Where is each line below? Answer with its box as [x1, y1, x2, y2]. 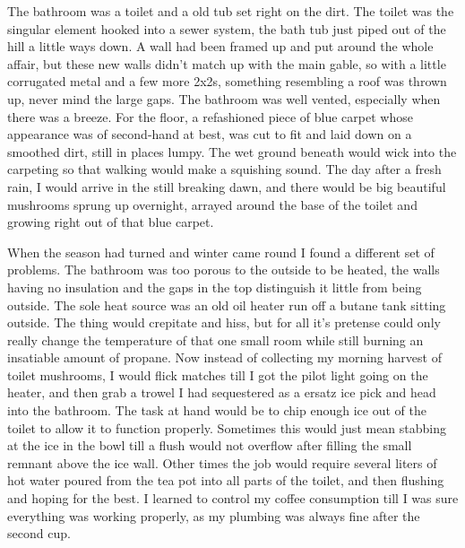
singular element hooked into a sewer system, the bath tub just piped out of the [7, 19, 446, 38]
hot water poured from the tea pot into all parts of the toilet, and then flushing [7, 471, 444, 490]
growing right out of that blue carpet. [7, 213, 214, 231]
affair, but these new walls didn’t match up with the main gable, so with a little [7, 54, 446, 73]
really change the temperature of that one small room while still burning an [7, 330, 424, 349]
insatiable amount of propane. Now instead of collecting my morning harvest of [7, 348, 442, 367]
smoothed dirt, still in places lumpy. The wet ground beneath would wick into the [7, 142, 457, 161]
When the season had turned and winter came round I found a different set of [7, 242, 435, 261]
